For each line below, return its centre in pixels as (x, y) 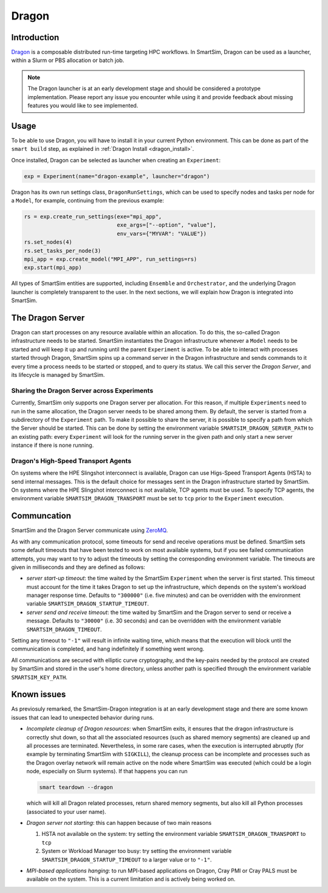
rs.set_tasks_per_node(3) (63, 250)
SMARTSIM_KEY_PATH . (39, 677)
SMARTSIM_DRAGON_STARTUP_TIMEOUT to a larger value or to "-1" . (127, 860)
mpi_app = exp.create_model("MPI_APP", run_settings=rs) (111, 259)
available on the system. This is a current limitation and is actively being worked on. (131, 879)
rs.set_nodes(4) (48, 242)
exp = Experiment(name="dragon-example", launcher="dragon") (117, 176)
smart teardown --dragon (76, 788)
